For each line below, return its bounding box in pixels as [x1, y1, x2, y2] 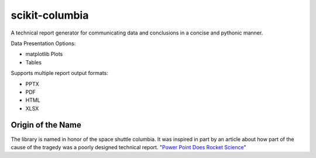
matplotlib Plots [25, 50, 63, 58]
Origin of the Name [11, 120, 81, 130]
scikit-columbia [11, 9, 89, 22]
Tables [25, 59, 42, 66]
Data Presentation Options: [11, 40, 76, 47]
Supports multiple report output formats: [11, 70, 108, 77]
